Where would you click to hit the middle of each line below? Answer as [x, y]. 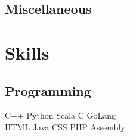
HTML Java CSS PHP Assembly [65, 127]
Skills [27, 52]
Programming [48, 90]
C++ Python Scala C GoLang [61, 115]
